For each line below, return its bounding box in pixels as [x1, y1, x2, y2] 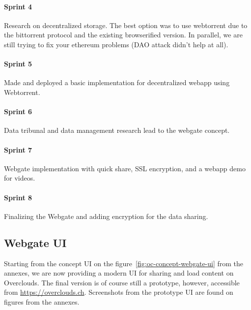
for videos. [4, 173, 35, 183]
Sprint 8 [4, 192, 32, 202]
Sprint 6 [4, 106, 32, 117]
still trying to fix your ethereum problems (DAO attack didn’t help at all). [4, 39, 228, 49]
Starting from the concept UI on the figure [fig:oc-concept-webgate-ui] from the [4, 258, 244, 268]
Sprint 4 [4, 1, 32, 11]
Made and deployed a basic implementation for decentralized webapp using [4, 77, 230, 88]
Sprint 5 [4, 59, 32, 69]
